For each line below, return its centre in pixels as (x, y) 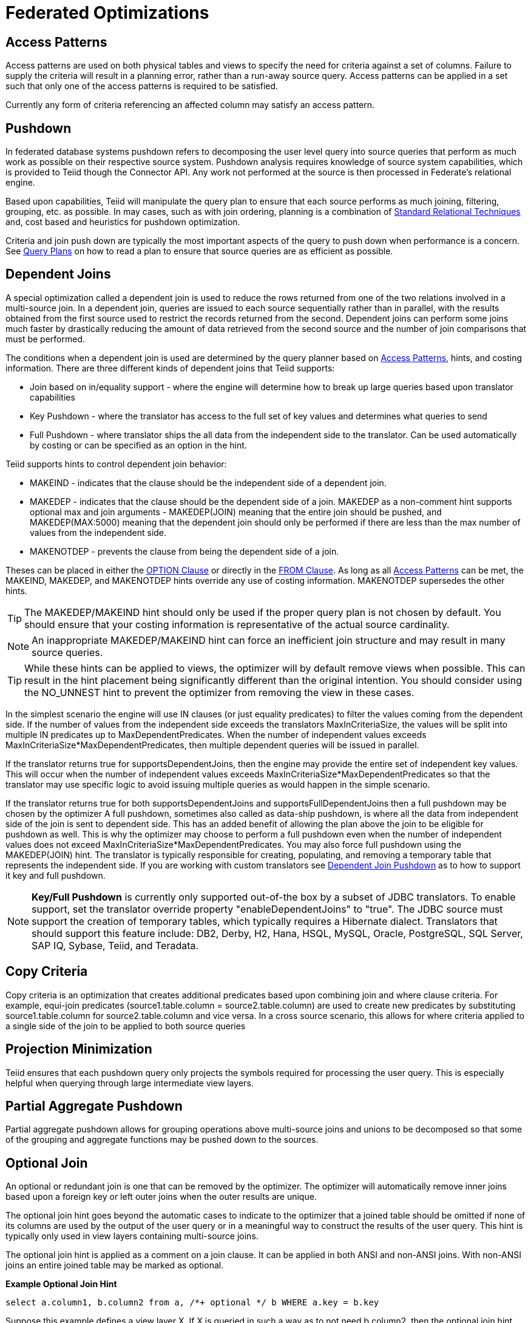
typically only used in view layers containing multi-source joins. (132, 1236)
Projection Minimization (79, 1049)
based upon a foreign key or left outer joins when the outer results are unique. (161, 1197)
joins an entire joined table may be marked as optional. (115, 1265)
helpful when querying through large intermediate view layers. (130, 1083)
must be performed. (46, 339)
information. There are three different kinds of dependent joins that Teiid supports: (170, 368)
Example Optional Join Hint (61, 1284)
